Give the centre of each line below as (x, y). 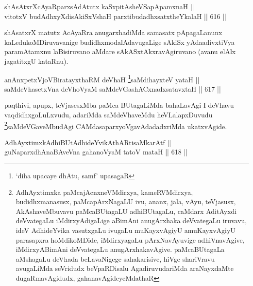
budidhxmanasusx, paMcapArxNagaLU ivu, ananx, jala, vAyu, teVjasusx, (126, 201)
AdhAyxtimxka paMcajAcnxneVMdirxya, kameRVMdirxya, (104, 192)
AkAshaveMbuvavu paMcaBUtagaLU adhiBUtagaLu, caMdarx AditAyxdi (126, 211)
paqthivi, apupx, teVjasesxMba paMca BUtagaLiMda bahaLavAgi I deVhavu (119, 105)
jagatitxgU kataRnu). (36, 61)
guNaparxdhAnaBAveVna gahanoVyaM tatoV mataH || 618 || (96, 152)
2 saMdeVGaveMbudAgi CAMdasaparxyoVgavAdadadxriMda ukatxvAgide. (116, 125)
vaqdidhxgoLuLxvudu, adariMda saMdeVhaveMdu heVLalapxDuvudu (109, 114)
